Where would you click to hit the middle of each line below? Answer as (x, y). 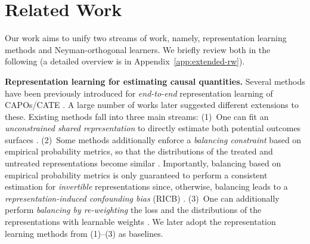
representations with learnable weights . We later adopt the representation (140, 222)
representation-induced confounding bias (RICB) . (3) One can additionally (142, 198)
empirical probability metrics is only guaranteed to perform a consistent (136, 174)
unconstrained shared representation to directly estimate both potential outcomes (153, 128)
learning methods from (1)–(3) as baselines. (84, 233)
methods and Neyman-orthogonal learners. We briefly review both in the (138, 49)
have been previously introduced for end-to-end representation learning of (139, 93)
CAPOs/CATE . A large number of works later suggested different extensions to (152, 105)
